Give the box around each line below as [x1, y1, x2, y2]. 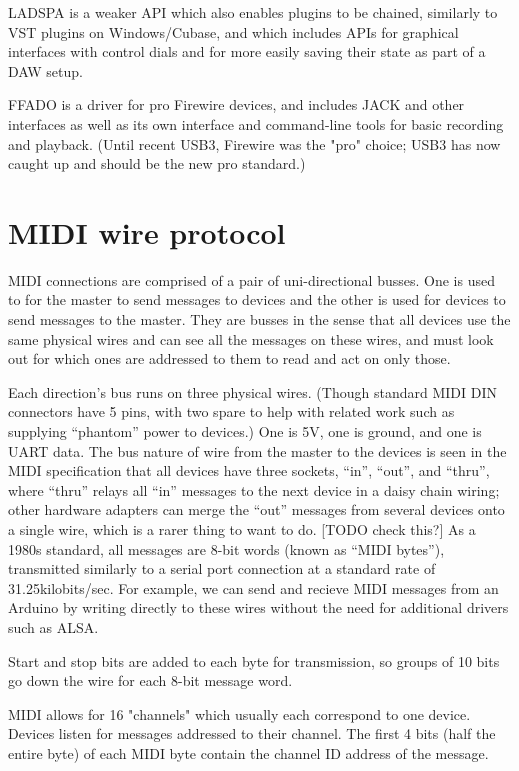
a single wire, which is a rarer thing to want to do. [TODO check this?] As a [8, 519, 476, 539]
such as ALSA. [8, 616, 99, 637]
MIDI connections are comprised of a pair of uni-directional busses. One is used [8, 269, 495, 290]
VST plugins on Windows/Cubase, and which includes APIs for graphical [8, 21, 459, 42]
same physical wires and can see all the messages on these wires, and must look [8, 328, 494, 349]
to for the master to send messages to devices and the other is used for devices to [8, 289, 506, 310]
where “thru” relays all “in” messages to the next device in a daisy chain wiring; [8, 479, 500, 500]
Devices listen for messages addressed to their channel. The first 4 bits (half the [8, 723, 496, 744]
